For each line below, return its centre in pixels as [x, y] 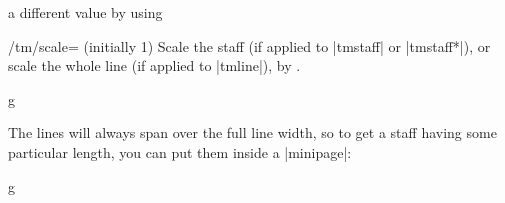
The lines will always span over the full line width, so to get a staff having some [252, 132]
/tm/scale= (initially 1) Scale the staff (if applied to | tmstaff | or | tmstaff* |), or [249, 45]
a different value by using [85, 12]
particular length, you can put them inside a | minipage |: [180, 151]
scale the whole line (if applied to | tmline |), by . [154, 65]
